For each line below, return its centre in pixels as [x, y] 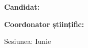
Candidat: [22, 7]
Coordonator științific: [44, 24]
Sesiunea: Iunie [28, 41]
